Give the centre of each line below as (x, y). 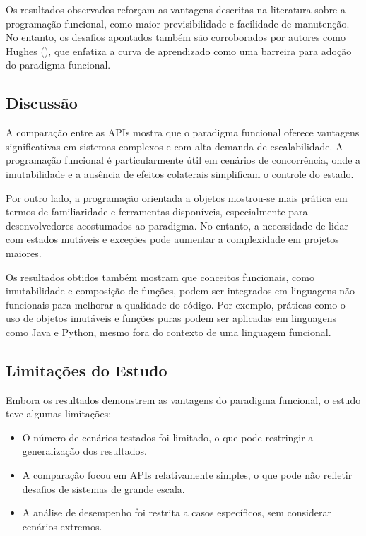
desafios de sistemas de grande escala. (104, 488)
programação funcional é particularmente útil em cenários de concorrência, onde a (183, 160)
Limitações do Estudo (87, 370)
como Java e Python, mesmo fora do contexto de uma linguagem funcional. (169, 332)
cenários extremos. (62, 526)
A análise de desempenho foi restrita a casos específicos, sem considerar (177, 512)
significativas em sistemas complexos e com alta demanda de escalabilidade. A (175, 146)
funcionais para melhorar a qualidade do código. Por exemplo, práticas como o (176, 304)
